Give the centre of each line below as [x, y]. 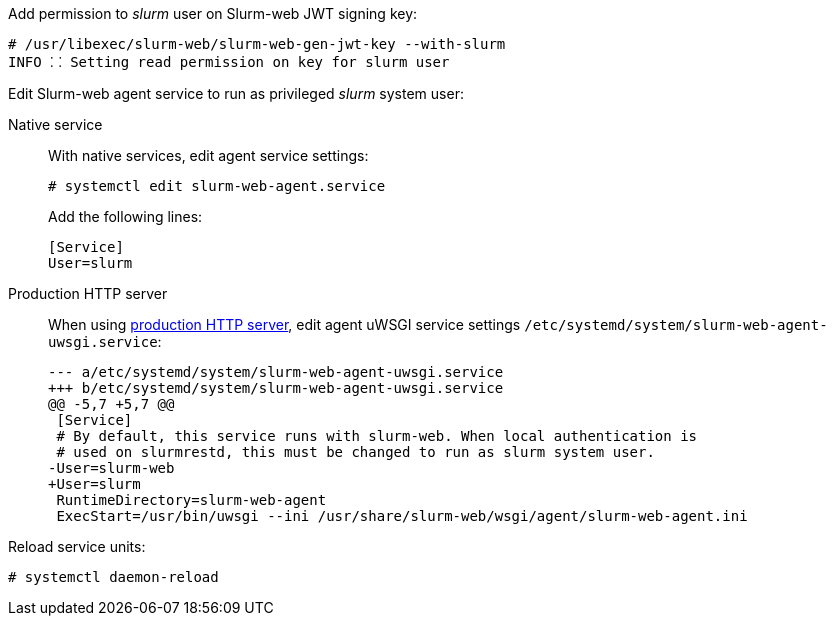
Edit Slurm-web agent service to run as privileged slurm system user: [236, 93]
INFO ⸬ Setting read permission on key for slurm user [229, 62]
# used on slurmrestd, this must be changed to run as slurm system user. [355, 452]
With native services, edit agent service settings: [208, 155]
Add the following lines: [125, 216]
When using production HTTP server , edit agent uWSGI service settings [284, 324]
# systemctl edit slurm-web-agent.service [217, 186]
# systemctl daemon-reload [113, 577]
